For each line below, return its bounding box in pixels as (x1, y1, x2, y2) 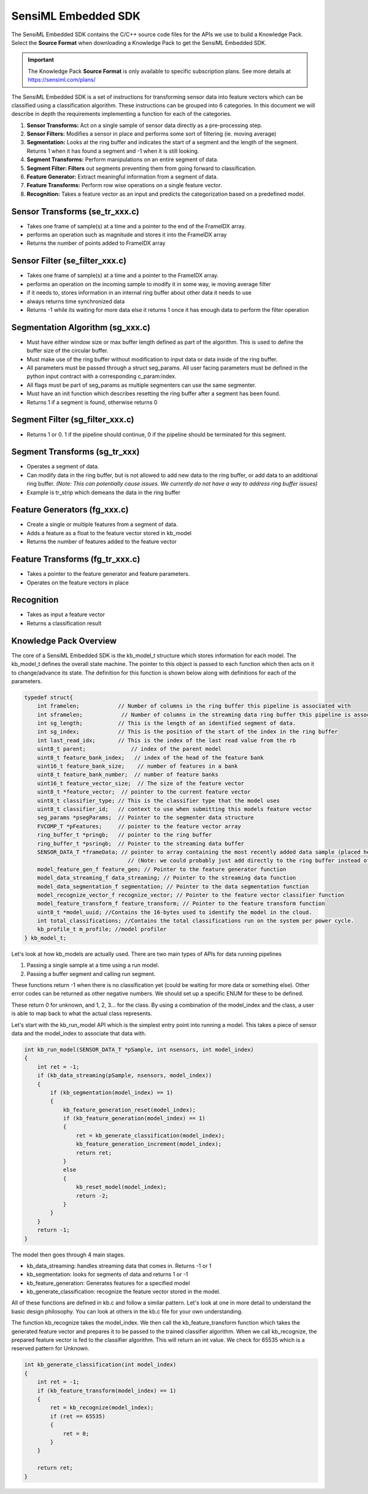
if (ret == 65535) (50, 1412, 105, 1420)
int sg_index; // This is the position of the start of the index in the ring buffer (37, 728, 339, 735)
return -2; (75, 1192, 109, 1199)
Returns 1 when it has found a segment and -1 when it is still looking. (26, 147, 199, 155)
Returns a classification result (26, 619, 102, 627)
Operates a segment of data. (26, 463, 99, 470)
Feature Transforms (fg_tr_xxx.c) (11, 554, 140, 565)
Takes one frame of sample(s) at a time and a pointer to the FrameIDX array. (26, 272, 219, 279)
